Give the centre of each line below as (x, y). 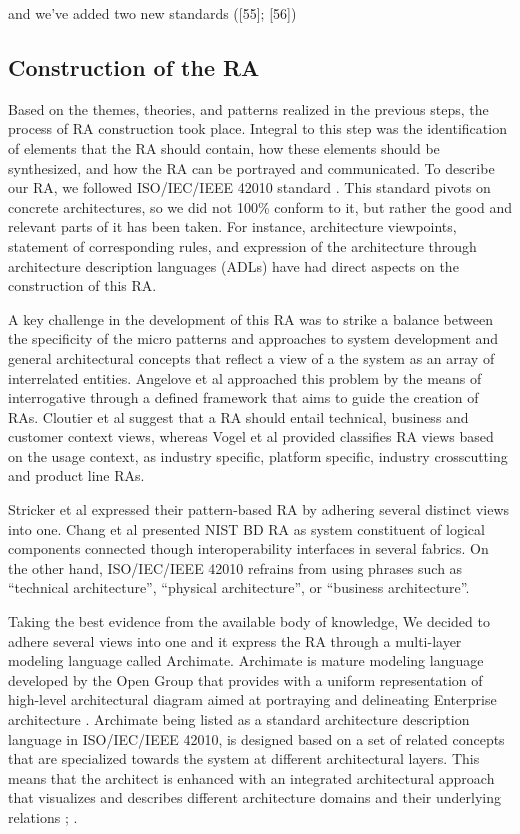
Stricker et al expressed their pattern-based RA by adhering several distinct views (259, 509)
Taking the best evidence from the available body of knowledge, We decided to (249, 621)
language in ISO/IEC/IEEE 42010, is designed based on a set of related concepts (256, 738)
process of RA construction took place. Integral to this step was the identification (257, 128)
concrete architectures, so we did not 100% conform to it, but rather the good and (260, 206)
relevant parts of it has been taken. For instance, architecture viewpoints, (232, 226)
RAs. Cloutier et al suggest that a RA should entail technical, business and (238, 416)
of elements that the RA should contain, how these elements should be (224, 147)
